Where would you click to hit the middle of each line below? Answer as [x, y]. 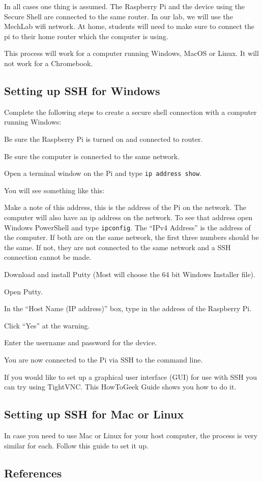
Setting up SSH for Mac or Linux [94, 414]
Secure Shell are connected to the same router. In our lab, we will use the [119, 16]
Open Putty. [23, 291]
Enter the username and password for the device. [81, 342]
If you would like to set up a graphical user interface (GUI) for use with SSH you [131, 376]
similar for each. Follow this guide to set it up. [77, 445]
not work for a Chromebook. [49, 63]
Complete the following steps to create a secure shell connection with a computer [130, 112]
